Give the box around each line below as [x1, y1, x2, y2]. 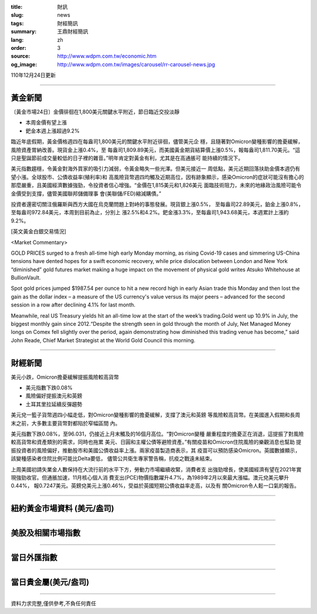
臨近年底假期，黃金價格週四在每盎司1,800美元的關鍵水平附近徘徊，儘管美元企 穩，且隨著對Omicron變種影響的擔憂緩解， [11, 138, 303, 145]
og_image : [11, 60, 38, 68]
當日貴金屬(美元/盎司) [11, 577, 89, 587]
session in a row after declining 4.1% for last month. [11, 301, 136, 308]
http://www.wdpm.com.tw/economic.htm [57, 53, 157, 60]
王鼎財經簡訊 [57, 28, 88, 35]
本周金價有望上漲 [25, 119, 67, 126]
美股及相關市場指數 [11, 528, 80, 538]
